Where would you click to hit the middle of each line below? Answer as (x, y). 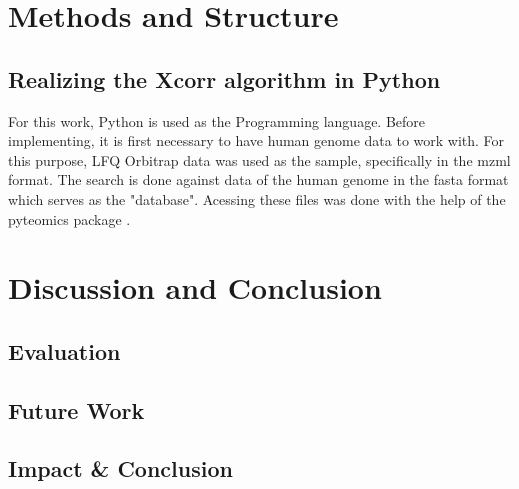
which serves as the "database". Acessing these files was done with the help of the (257, 198)
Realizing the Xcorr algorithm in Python (224, 78)
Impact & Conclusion (120, 468)
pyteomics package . (69, 218)
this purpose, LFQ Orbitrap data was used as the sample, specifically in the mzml (259, 159)
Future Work (76, 409)
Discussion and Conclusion (195, 287)
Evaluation (64, 350)
